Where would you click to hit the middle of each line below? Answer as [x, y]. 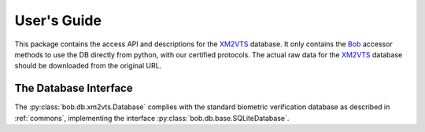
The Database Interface [74, 88]
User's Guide [58, 20]
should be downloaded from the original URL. [88, 66]
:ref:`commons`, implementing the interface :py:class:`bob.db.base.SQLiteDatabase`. [152, 118]
